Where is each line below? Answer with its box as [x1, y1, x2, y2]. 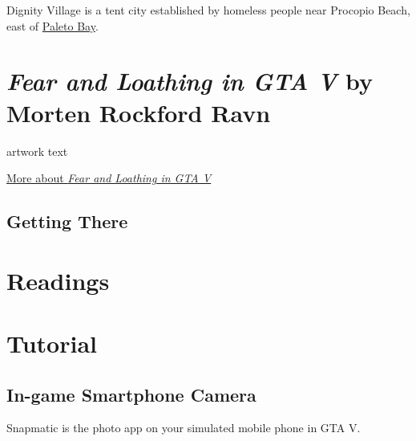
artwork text [6, 142, 68, 159]
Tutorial [6, 327, 98, 360]
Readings [6, 263, 110, 296]
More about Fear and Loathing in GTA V [6, 169, 212, 186]
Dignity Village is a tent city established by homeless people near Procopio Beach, [6, 2, 410, 18]
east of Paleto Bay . [6, 17, 99, 34]
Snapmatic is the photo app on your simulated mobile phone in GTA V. [6, 419, 361, 436]
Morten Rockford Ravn [6, 96, 271, 129]
